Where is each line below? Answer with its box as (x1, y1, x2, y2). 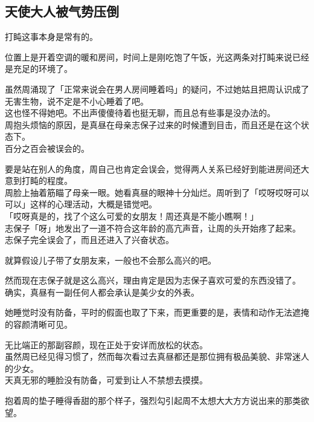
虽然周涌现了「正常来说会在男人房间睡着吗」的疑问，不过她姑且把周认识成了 (5, 82, 309, 95)
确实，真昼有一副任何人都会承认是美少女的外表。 (5, 285, 199, 298)
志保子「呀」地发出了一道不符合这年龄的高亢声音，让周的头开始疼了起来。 (5, 221, 301, 234)
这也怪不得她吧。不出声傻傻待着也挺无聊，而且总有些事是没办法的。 (5, 106, 275, 119)
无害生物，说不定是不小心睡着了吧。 (5, 94, 149, 107)
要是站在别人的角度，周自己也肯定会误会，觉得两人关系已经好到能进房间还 (5, 162, 301, 175)
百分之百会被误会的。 (5, 141, 89, 154)
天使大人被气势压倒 (5, 2, 119, 21)
